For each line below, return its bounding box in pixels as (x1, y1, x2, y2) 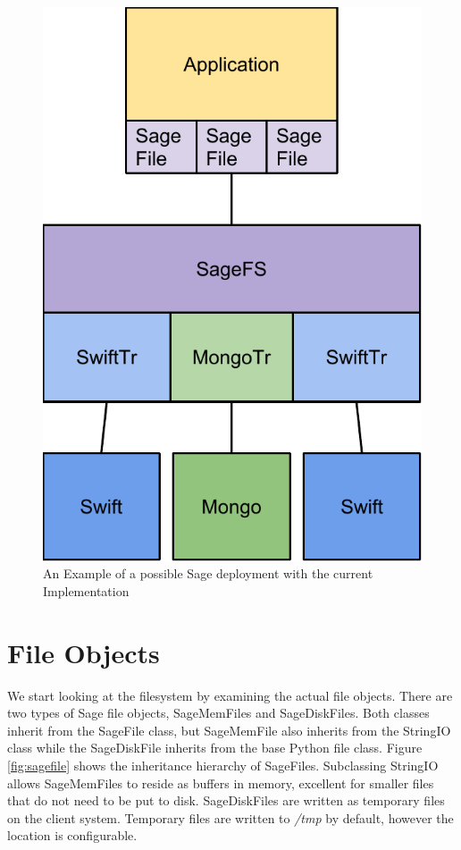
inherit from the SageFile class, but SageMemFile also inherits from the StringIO (7, 720, 451, 739)
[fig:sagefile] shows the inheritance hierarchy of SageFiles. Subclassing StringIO (7, 756, 439, 775)
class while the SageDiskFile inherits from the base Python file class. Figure (7, 738, 423, 757)
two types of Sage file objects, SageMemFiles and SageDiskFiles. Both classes (7, 703, 430, 722)
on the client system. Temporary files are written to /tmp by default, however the (7, 808, 454, 827)
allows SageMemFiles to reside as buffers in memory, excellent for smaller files (7, 773, 434, 792)
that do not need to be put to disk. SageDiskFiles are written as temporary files (7, 791, 445, 810)
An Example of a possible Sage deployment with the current (43, 564, 373, 583)
